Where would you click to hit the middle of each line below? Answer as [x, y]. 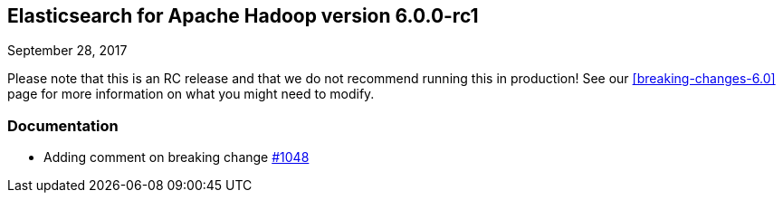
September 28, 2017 [67, 51]
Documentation [63, 125]
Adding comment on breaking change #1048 [177, 157]
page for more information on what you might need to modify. [191, 94]
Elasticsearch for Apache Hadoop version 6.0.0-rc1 [243, 16]
